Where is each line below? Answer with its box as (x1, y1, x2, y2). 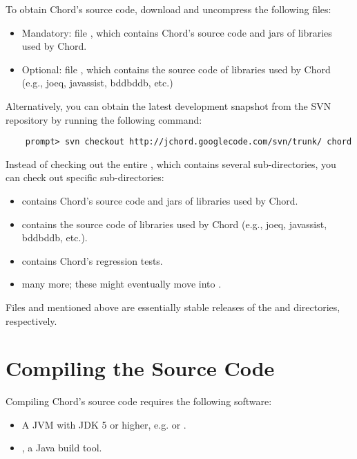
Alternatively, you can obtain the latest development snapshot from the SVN (6, 98, 331, 113)
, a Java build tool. (21, 440, 102, 455)
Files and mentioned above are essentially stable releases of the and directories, (6, 299, 340, 314)
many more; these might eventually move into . (21, 277, 222, 291)
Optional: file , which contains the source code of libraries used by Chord (21, 62, 331, 76)
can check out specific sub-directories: (6, 170, 164, 185)
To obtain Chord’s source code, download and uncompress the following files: (6, 2, 331, 16)
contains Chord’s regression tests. (21, 253, 163, 268)
